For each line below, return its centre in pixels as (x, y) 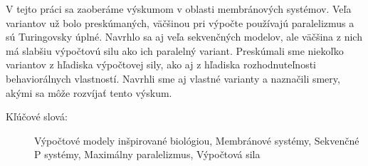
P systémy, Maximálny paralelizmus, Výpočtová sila (147, 154)
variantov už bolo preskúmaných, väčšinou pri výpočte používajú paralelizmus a (180, 22)
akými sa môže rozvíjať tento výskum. (89, 92)
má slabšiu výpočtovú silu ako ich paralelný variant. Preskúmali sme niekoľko (175, 50)
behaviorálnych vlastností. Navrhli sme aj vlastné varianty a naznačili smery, (173, 78)
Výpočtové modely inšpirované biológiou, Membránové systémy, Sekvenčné (197, 140)
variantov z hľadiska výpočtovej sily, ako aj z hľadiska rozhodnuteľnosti (161, 64)
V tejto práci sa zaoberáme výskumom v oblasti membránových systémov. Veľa (179, 9)
